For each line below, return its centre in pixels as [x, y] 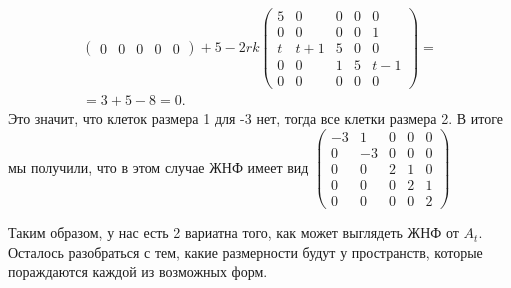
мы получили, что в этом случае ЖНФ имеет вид [158, 166]
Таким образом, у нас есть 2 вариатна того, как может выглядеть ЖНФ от [233, 232]
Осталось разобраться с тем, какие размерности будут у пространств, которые [245, 251]
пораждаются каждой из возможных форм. [138, 271]
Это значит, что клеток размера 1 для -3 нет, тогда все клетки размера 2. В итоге [255, 118]
